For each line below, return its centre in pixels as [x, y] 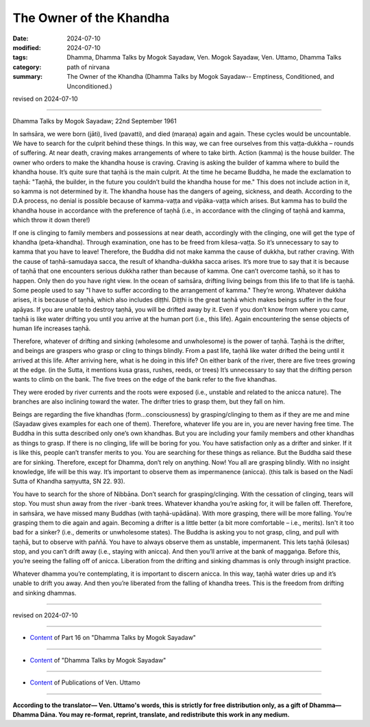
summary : [28, 77]
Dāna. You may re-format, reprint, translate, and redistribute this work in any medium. [165, 714]
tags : [20, 58]
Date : [21, 38]
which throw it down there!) [51, 220]
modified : [27, 47]
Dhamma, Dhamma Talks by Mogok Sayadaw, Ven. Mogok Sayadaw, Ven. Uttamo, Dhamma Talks [204, 58]
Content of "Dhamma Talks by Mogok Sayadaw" [98, 660]
